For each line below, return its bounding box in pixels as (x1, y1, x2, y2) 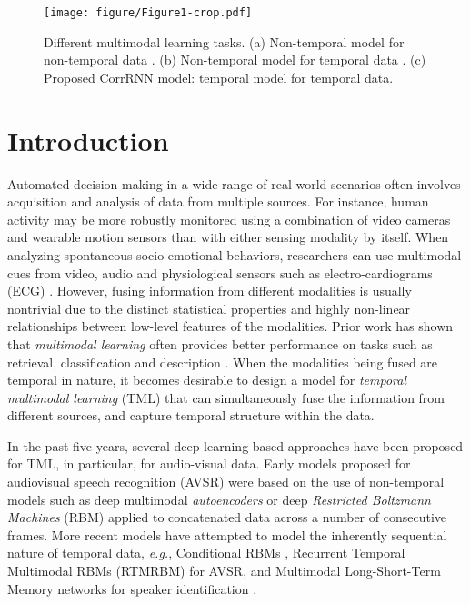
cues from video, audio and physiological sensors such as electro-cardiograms (7, 263, 433, 282)
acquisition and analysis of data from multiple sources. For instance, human (7, 192, 429, 211)
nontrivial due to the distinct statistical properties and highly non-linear (7, 298, 411, 317)
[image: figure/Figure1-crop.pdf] (44, 6, 253, 19)
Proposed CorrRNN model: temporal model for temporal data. (44, 67, 394, 86)
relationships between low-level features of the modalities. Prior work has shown (7, 317, 454, 336)
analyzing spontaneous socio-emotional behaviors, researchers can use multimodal (7, 245, 462, 264)
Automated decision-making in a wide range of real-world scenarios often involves (7, 174, 461, 193)
